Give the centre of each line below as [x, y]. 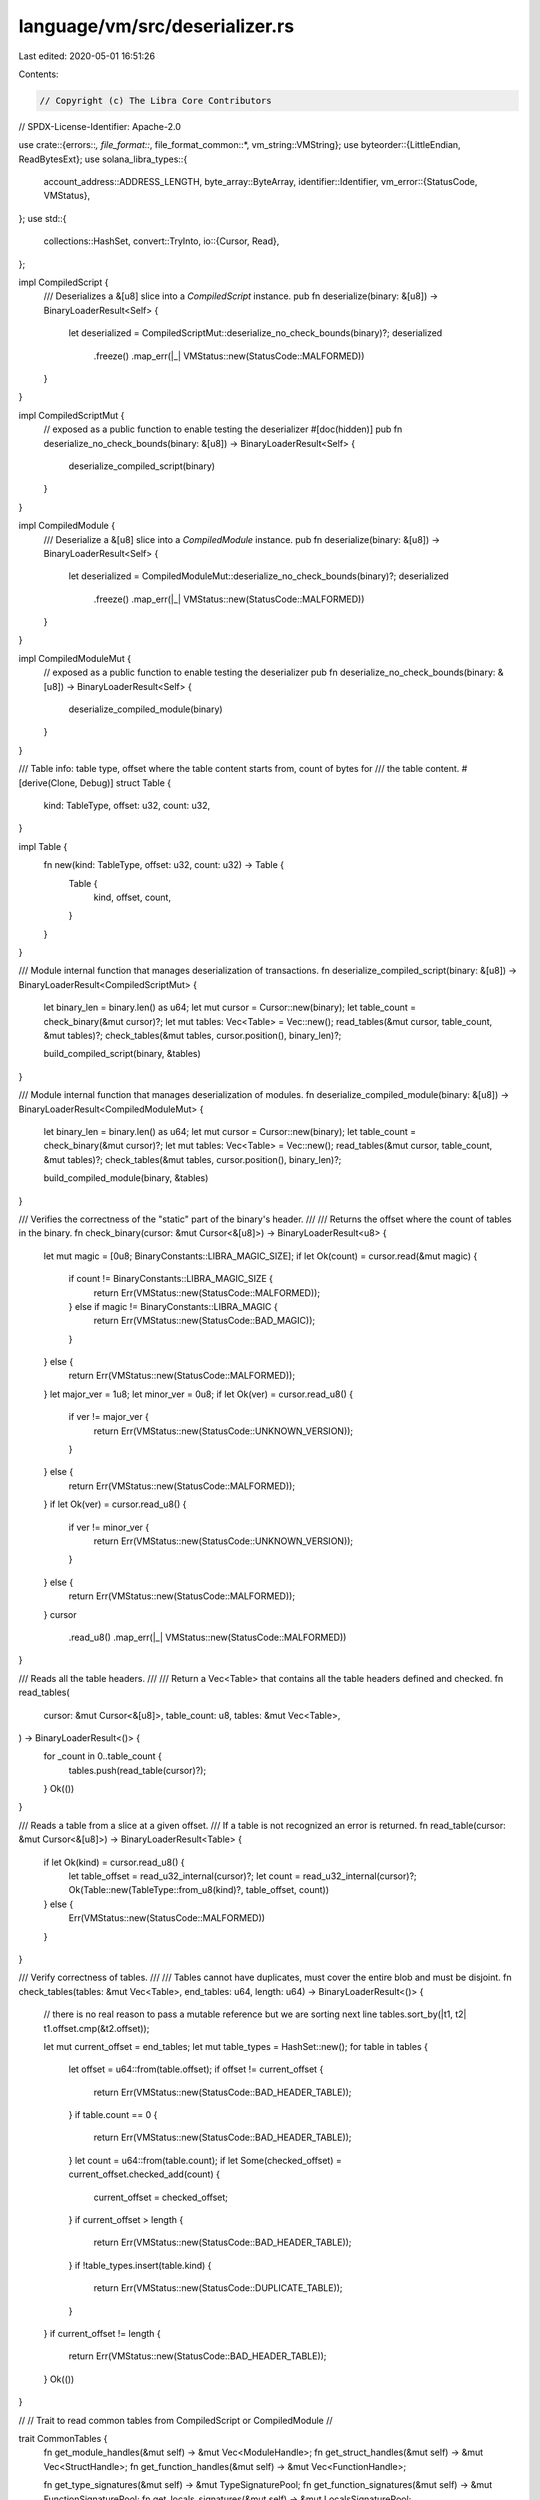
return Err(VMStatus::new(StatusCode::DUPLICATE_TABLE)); [218, 2288]
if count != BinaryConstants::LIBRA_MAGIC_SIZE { [171, 1279]
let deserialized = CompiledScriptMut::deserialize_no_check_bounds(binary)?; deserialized [255, 333]
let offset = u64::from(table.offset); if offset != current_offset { [196, 2069]
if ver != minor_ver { [109, 1527]
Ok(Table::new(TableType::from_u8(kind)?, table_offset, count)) [199, 1890]
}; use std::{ [42, 218]
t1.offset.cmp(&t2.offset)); [96, 2028]
